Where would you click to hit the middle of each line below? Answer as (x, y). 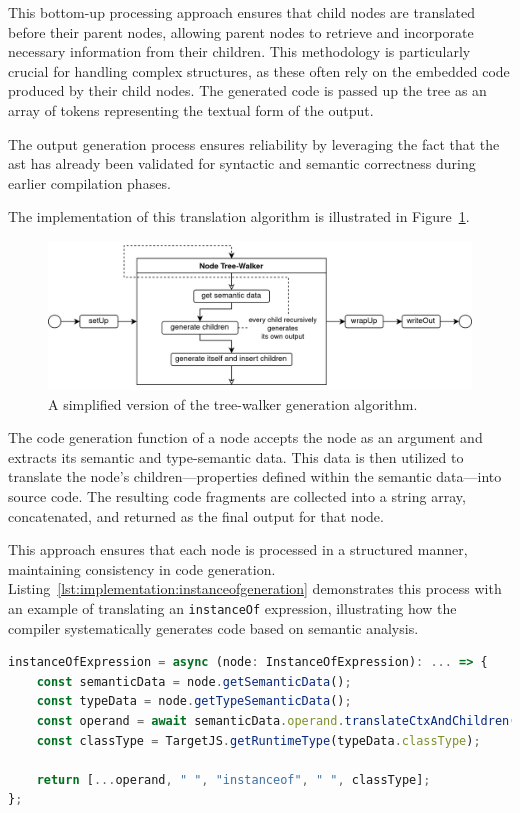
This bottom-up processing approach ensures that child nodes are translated (242, 12)
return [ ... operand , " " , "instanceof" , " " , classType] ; (233, 779)
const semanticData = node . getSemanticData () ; (194, 681)
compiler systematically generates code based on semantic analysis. (213, 627)
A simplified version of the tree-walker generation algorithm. (233, 403)
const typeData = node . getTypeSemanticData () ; (194, 701)
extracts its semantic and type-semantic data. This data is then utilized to (236, 456)
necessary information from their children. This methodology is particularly (239, 51)
